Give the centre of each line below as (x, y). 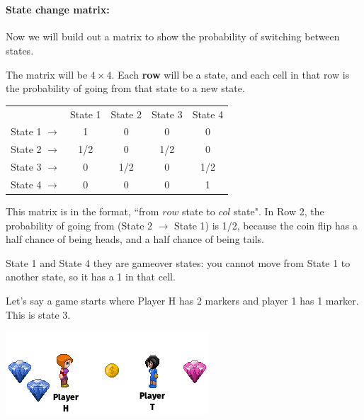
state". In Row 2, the (279, 211)
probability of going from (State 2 (79, 225)
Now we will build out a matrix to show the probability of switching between (173, 36)
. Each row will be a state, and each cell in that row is (231, 74)
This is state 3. (38, 314)
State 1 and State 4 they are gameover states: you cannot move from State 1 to (178, 262)
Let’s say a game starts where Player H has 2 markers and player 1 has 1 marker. (182, 300)
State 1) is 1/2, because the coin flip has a (266, 225)
